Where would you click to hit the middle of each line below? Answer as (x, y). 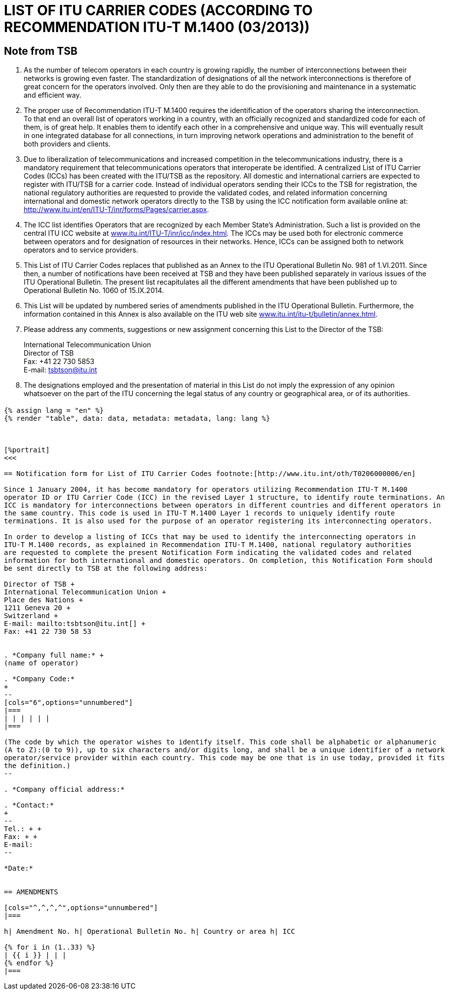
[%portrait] (27, 450)
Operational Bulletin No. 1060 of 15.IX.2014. (94, 291)
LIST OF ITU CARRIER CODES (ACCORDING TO (158, 10)
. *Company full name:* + (54, 655)
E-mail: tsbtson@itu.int (60, 370)
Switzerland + (31, 615)
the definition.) (37, 765)
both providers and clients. (67, 144)
